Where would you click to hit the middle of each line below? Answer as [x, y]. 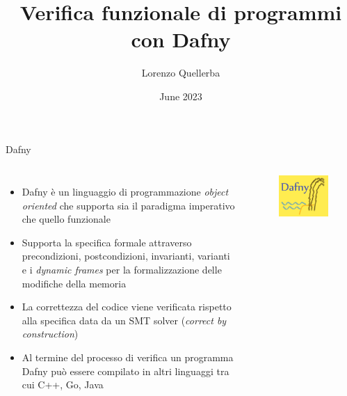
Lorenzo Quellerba [181, 73]
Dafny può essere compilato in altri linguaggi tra [126, 371]
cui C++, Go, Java [63, 385]
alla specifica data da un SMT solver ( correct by [124, 320]
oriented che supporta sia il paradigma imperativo [128, 205]
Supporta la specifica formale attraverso [107, 242]
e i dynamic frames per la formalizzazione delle [122, 270]
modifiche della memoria [74, 283]
